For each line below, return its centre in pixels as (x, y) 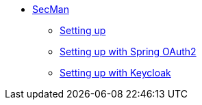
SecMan (51, 9)
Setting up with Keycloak (115, 73)
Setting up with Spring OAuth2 (128, 51)
